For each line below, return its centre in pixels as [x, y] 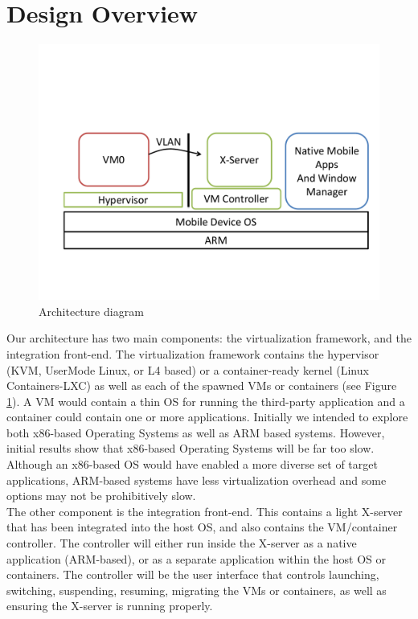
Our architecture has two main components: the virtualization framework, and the [209, 338]
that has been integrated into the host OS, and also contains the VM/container [202, 527]
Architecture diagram [91, 311]
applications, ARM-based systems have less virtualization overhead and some [197, 480]
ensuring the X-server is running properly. [110, 606]
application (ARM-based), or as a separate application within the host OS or [196, 558]
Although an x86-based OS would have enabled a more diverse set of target [192, 464]
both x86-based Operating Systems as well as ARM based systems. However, [196, 432]
